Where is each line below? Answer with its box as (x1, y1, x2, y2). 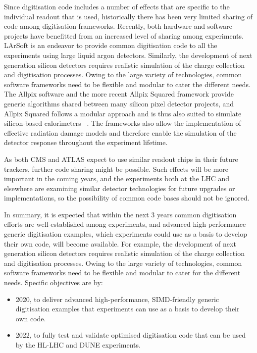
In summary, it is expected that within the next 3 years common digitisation (4, 209, 237, 219)
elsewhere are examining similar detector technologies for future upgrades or (4, 183, 235, 193)
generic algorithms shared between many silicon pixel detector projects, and (4, 98, 234, 108)
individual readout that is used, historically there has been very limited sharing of (4, 11, 253, 21)
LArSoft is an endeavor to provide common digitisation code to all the (4, 40, 217, 50)
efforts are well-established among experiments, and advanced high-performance (4, 219, 246, 229)
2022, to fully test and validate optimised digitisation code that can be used (15, 330, 246, 340)
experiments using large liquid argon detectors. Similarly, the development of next (4, 50, 253, 60)
